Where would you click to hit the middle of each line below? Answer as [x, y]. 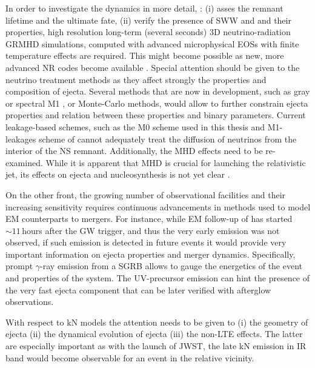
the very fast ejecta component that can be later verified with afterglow [138, 289]
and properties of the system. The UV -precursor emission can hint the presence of [158, 278]
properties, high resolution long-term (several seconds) [106, 32]
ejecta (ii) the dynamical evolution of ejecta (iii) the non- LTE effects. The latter [154, 334]
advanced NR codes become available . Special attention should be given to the [153, 67]
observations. [30, 302]
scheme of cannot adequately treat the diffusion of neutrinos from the [167, 139]
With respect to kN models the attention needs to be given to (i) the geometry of [157, 322]
